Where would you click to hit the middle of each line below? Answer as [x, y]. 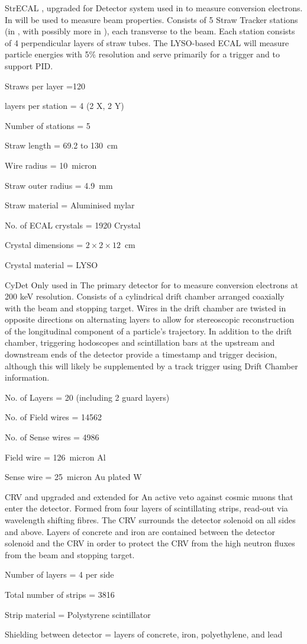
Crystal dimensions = [44, 245]
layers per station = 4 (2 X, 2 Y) [64, 106]
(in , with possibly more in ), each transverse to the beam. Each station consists [150, 31]
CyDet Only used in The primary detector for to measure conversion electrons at [152, 284]
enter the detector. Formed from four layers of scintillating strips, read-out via [146, 508]
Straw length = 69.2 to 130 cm [61, 145]
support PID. [29, 65]
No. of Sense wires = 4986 [52, 437]
